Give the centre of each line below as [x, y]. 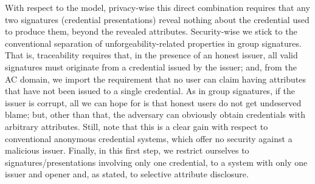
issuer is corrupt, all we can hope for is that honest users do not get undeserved [153, 102]
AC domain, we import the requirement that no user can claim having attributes [156, 79]
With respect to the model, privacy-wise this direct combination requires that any [157, 7]
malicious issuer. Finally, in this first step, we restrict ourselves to [127, 150]
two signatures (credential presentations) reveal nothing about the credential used [157, 19]
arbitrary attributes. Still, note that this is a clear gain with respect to [137, 126]
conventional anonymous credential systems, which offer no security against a [149, 138]
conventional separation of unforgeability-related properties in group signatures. [153, 43]
